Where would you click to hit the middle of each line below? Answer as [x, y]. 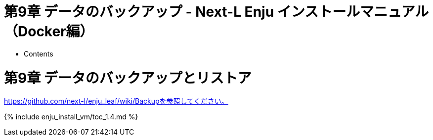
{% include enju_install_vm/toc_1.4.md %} [71, 117]
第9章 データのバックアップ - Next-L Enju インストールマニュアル [216, 12]
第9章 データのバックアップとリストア [128, 78]
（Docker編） [49, 31]
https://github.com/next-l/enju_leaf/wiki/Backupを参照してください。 [116, 101]
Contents [39, 54]
